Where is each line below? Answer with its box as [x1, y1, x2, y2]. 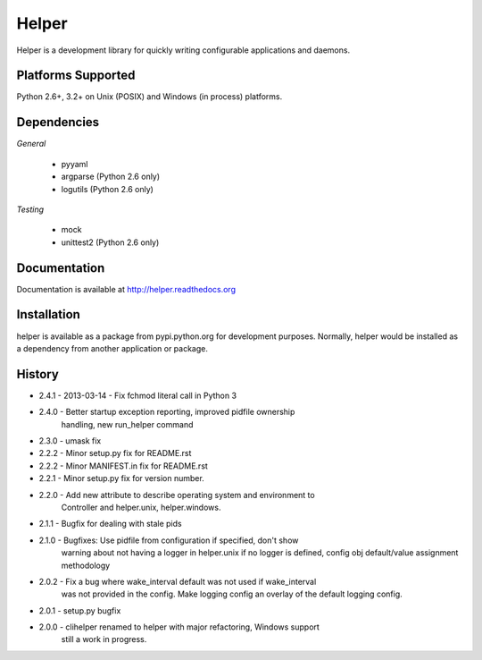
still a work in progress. [61, 634, 147, 645]
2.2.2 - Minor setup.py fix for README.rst [38, 448, 192, 459]
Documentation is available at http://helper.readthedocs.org [16, 283, 237, 294]
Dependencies [16, 114, 100, 130]
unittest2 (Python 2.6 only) [61, 237, 160, 248]
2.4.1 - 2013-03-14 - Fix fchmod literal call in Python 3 [38, 390, 237, 401]
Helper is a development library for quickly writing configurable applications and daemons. [16, 45, 351, 55]
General [16, 139, 46, 149]
